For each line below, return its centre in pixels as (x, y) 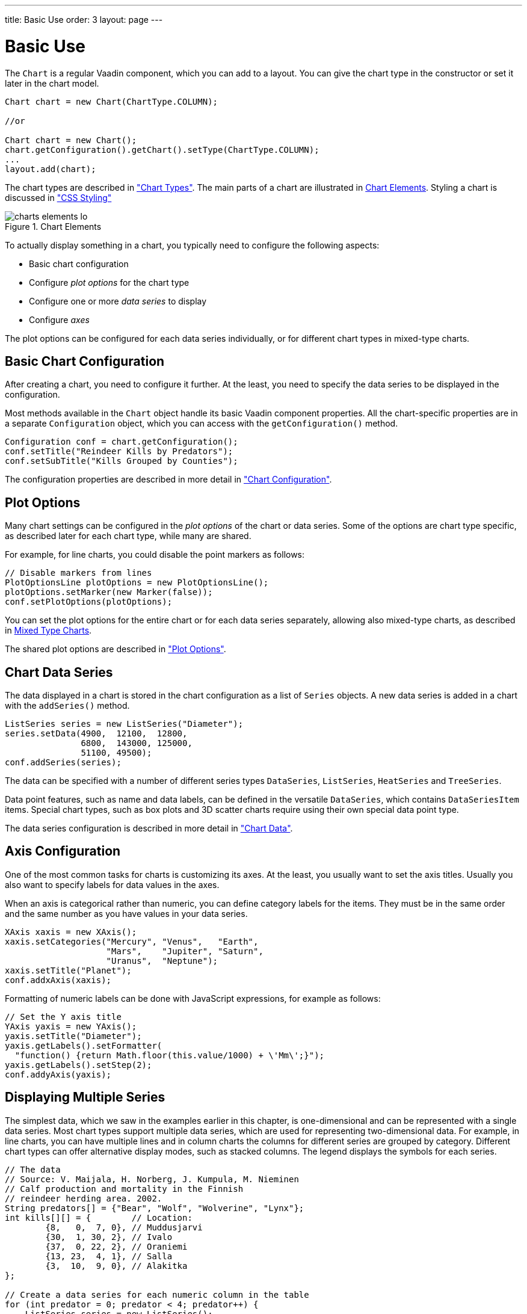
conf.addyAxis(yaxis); (58, 1074)
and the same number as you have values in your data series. (126, 913)
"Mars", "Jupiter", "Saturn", (185, 951)
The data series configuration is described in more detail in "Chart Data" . (149, 828)
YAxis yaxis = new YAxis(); (71, 1026)
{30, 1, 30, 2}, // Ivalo (109, 1237)
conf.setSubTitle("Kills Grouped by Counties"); (122, 461)
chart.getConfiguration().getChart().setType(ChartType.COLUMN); (162, 150)
